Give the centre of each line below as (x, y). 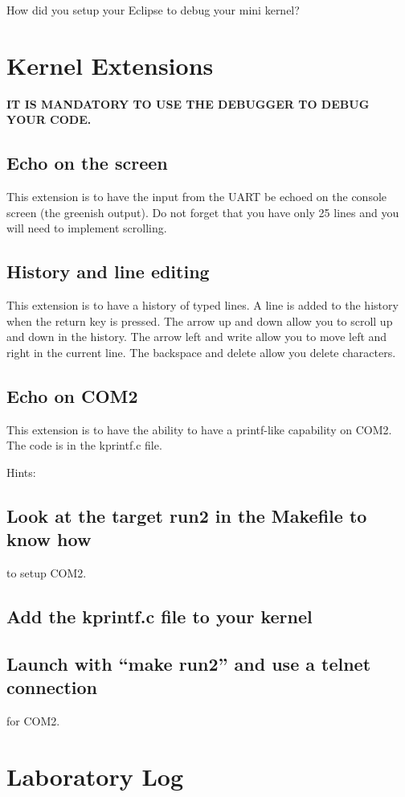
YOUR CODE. (49, 119)
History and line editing (108, 271)
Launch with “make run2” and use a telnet (189, 663)
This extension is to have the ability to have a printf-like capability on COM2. (199, 429)
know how (49, 539)
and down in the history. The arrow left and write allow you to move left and (197, 337)
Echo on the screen (87, 163)
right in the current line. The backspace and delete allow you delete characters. (201, 352)
